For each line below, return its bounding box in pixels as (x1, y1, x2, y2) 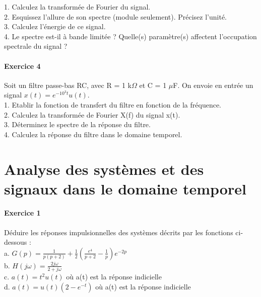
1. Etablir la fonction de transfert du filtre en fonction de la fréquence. (4, 99, 222, 110)
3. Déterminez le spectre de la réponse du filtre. (4, 119, 151, 130)
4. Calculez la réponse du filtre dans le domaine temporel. (4, 129, 182, 139)
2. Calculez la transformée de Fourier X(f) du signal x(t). (4, 109, 180, 120)
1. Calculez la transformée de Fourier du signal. (4, 2, 151, 12)
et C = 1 (139, 79, 167, 90)
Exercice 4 (4, 60, 41, 71)
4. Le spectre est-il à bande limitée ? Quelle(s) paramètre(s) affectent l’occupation (4, 31, 257, 41)
